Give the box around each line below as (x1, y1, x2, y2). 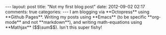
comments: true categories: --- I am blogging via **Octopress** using (5, 9, 150, 15)
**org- (147, 14, 161, 20)
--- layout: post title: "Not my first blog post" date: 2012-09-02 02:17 (5, 4, 145, 9)
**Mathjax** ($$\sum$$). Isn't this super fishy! (5, 24, 103, 30)
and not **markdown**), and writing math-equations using (22, 19, 142, 25)
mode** (5, 19, 21, 25)
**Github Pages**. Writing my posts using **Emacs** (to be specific (5, 14, 147, 20)
